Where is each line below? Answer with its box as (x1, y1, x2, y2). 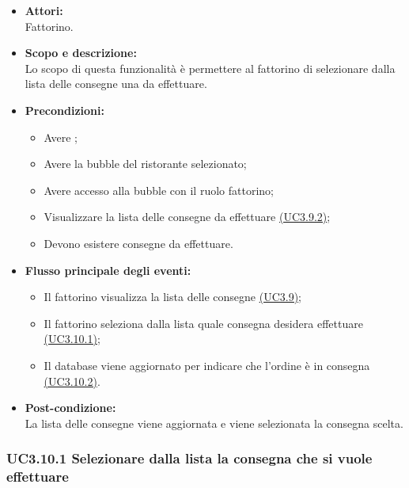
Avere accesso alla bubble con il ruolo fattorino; (44, 181, 274, 198)
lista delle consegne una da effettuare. (25, 75, 207, 92)
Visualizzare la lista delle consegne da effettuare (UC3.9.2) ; (44, 208, 331, 225)
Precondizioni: (25, 101, 104, 118)
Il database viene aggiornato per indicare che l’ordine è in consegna (44, 356, 370, 373)
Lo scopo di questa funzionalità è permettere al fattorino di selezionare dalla (25, 59, 396, 76)
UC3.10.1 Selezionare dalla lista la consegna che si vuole (6, 448, 373, 468)
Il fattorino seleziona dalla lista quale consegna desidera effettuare (44, 315, 363, 331)
